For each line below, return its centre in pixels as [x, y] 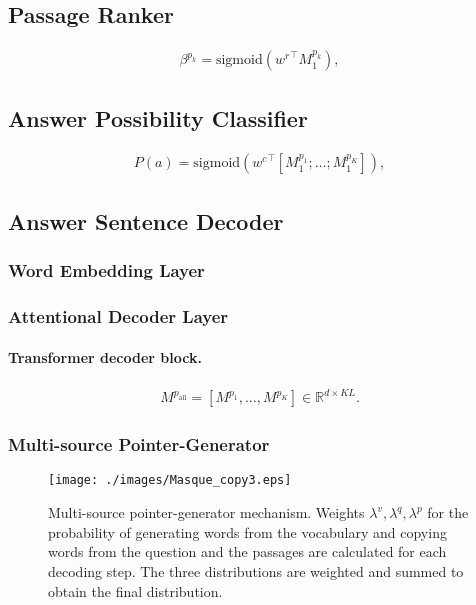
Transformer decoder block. [105, 356]
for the [448, 512]
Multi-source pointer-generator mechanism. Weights [206, 512]
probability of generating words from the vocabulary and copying [247, 531]
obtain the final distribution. [135, 590]
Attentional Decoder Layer [118, 316]
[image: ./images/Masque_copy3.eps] [170, 480]
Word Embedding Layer [106, 270]
